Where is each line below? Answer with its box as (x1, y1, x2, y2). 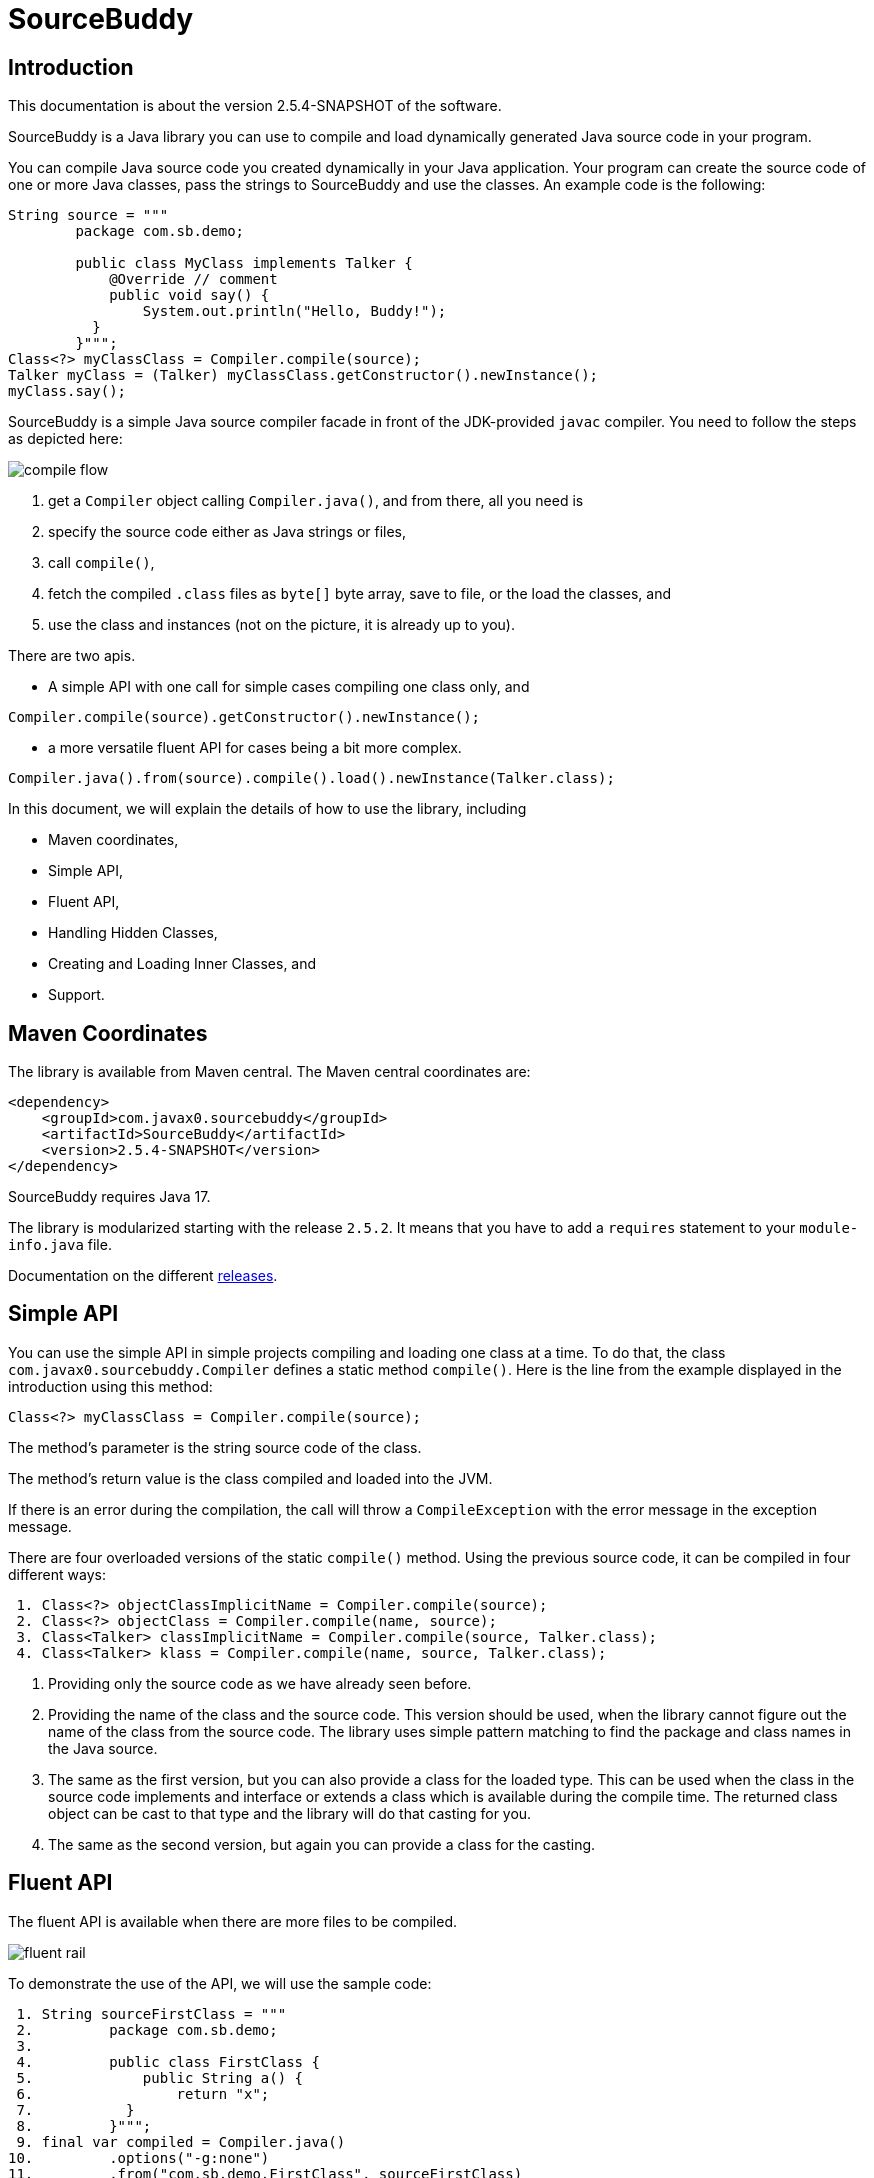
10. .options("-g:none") (8, 2149, 270, 2166)
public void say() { (109, 287, 270, 304)
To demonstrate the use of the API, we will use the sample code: (8, 1974, 432, 1992)
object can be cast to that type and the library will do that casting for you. (48, 1804, 532, 1822)
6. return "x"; (16, 2085, 270, 2102)
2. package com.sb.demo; (16, 2021, 278, 2038)
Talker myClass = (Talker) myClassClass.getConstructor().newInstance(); (8, 367, 599, 384)
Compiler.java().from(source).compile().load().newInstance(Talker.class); (8, 770, 615, 787)
